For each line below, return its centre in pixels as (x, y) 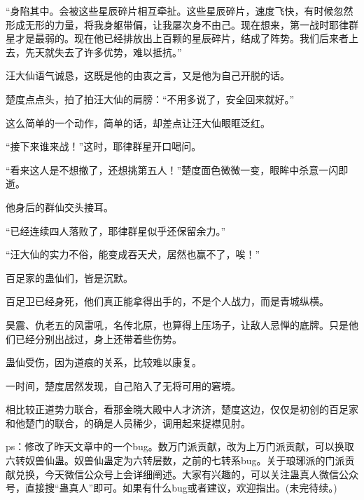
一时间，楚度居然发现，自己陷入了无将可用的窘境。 (123, 385)
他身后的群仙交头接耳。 (59, 207)
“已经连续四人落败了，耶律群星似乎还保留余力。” (116, 230)
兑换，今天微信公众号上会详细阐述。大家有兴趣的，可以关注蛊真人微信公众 (187, 474)
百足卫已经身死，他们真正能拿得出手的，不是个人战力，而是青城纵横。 (167, 301)
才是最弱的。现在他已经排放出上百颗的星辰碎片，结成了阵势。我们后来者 (182, 38)
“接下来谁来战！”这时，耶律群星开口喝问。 (104, 146)
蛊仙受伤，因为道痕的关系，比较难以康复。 (104, 362)
